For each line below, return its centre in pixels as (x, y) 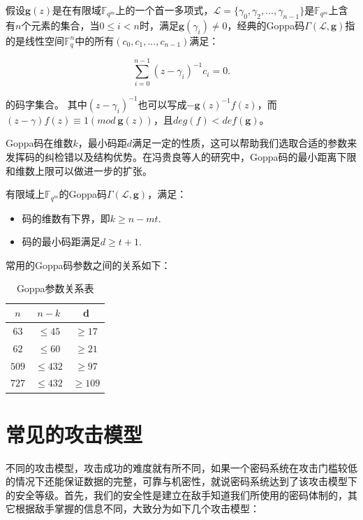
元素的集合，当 (65, 25)
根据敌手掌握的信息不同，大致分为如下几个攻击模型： (137, 508)
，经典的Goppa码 (266, 25)
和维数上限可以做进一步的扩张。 (79, 170)
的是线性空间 (35, 40)
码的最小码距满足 (61, 241)
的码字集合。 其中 (46, 104)
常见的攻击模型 (74, 434)
